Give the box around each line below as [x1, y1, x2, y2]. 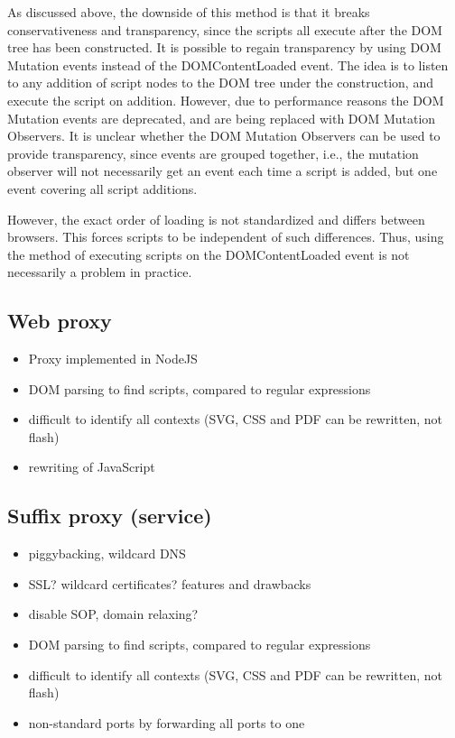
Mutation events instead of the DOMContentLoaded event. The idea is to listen [7, 55, 449, 74]
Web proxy [7, 307, 112, 335]
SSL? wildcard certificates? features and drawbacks [28, 574, 311, 593]
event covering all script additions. [7, 179, 198, 198]
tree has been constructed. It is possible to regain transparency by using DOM [7, 38, 441, 57]
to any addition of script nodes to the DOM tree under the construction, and [7, 73, 433, 92]
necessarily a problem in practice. [7, 263, 192, 281]
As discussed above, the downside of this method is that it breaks [7, 3, 370, 21]
